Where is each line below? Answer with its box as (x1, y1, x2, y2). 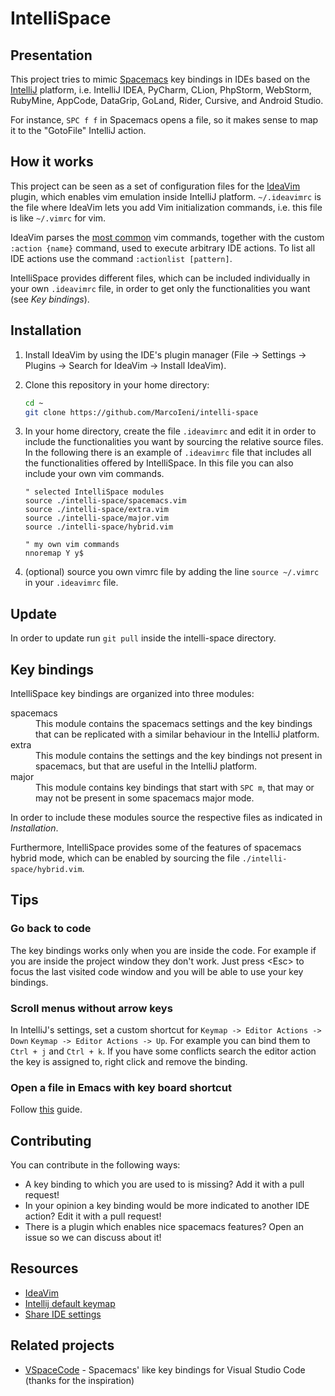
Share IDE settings (24, 1308, 102, 1320)
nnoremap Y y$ (24, 548, 84, 559)
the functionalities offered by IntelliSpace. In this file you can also (24, 457, 294, 469)
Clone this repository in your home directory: (24, 378, 210, 391)
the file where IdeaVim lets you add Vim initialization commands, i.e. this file (10, 201, 323, 213)
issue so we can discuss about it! (24, 1232, 162, 1244)
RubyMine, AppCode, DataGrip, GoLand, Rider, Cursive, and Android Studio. (10, 95, 324, 106)
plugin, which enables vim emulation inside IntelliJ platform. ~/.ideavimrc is (10, 190, 322, 202)
